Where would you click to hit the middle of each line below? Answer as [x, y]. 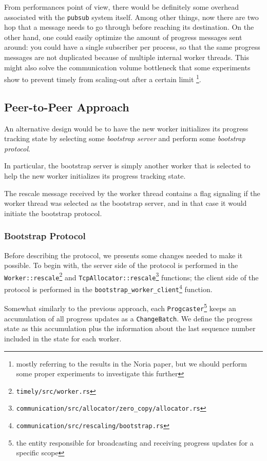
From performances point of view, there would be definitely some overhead [122, 7]
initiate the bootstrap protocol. [53, 213]
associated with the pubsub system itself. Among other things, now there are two [131, 17]
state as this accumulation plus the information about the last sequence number [130, 328]
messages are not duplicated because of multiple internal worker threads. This [127, 57]
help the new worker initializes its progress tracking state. [95, 176]
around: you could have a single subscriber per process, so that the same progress [132, 47]
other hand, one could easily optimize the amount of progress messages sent [123, 37]
